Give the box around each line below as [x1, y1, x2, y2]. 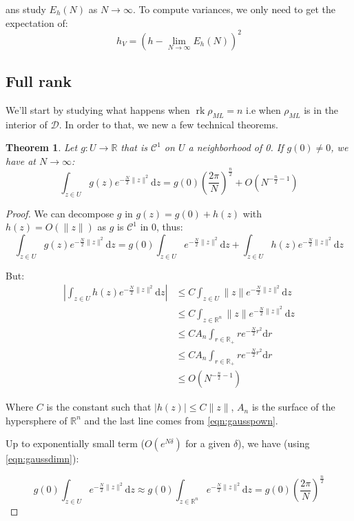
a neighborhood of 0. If [188, 140, 284, 155]
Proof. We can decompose [6, 206, 114, 220]
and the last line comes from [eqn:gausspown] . [84, 413, 278, 427]
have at [6, 153, 37, 168]
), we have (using [238, 436, 310, 451]
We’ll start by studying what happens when [6, 102, 190, 117]
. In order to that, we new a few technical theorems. [59, 117, 278, 131]
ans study [6, 2, 46, 16]
